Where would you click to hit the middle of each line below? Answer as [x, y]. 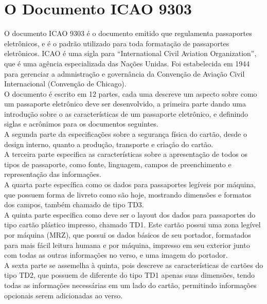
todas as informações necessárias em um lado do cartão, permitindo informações [130, 285]
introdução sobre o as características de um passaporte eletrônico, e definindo [126, 113]
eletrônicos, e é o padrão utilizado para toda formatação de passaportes [117, 43]
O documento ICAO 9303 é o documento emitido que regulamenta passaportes [128, 33]
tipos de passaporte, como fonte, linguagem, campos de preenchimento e [118, 164]
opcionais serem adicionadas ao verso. [64, 295]
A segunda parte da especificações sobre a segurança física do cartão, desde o [126, 134]
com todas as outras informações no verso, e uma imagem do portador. [116, 255]
